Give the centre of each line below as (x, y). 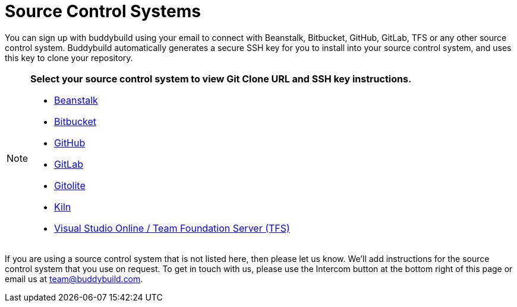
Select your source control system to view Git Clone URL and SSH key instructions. (221, 79)
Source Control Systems (103, 11)
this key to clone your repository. (69, 57)
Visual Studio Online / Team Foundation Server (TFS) (172, 228)
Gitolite (70, 185)
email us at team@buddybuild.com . (74, 279)
